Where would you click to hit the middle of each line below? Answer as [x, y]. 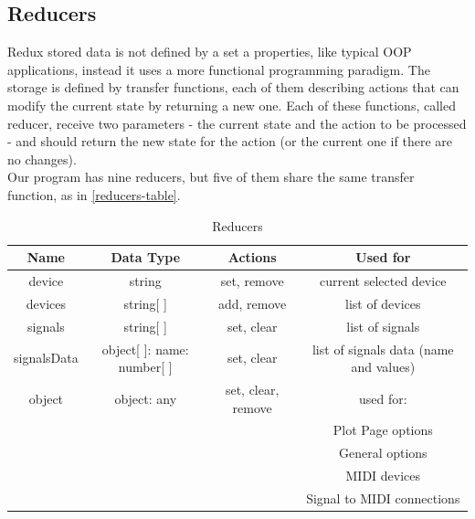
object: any [146, 398]
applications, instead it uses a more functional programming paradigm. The [219, 69]
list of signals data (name [383, 349]
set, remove [252, 280]
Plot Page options [383, 430]
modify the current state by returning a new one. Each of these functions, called [232, 105]
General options [383, 453]
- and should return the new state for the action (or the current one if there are [230, 141]
